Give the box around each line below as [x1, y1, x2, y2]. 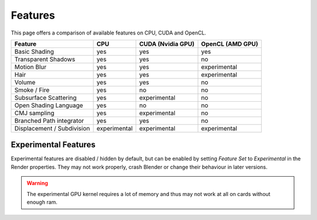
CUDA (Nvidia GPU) [139, 40, 195, 48]
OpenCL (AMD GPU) [201, 40, 258, 48]
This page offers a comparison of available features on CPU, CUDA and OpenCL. [11, 29, 207, 36]
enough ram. [26, 199, 58, 206]
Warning [26, 180, 48, 187]
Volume [14, 78, 36, 86]
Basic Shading [14, 47, 54, 56]
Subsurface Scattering [14, 94, 77, 102]
